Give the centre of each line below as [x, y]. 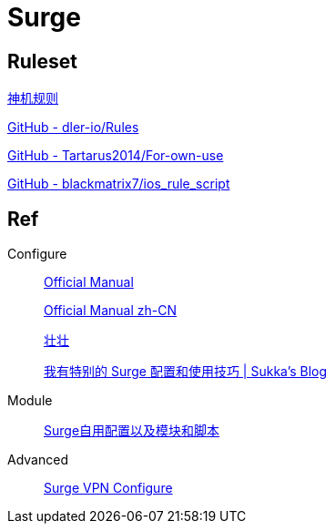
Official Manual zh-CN [110, 311]
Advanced [38, 460]
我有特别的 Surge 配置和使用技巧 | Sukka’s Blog [186, 372]
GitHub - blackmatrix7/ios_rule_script [119, 184]
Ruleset [43, 61]
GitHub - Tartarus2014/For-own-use [116, 156]
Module [30, 401]
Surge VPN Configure [108, 488]
